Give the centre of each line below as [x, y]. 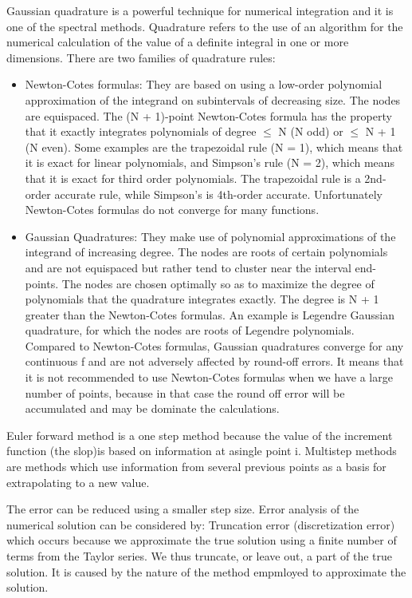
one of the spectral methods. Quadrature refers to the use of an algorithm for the [205, 26]
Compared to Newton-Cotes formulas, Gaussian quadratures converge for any [214, 345]
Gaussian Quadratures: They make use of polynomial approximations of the [210, 236]
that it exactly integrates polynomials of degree [141, 131]
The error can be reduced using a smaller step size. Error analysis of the [183, 509]
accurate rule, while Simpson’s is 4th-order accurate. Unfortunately [218, 194]
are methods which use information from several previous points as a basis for [196, 467]
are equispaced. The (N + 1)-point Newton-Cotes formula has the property [208, 115]
